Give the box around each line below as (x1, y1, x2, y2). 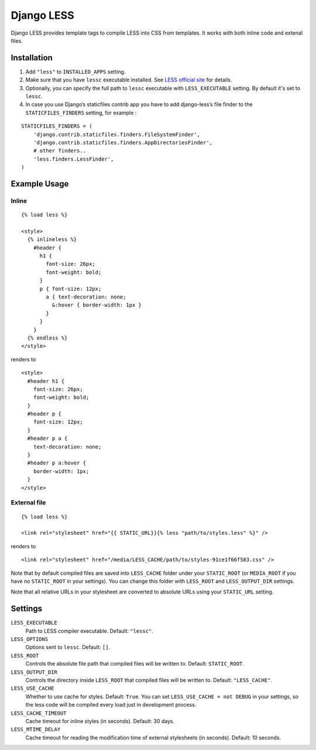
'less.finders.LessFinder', (33, 155, 114, 162)
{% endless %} (27, 334, 68, 341)
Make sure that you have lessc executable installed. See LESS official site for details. (25, 76, 232, 83)
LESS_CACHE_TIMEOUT (11, 710, 67, 717)
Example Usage (11, 179, 69, 189)
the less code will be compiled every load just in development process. (25, 701, 197, 708)
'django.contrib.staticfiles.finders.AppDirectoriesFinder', (33, 139, 213, 146)
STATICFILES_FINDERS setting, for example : (25, 109, 137, 116)
